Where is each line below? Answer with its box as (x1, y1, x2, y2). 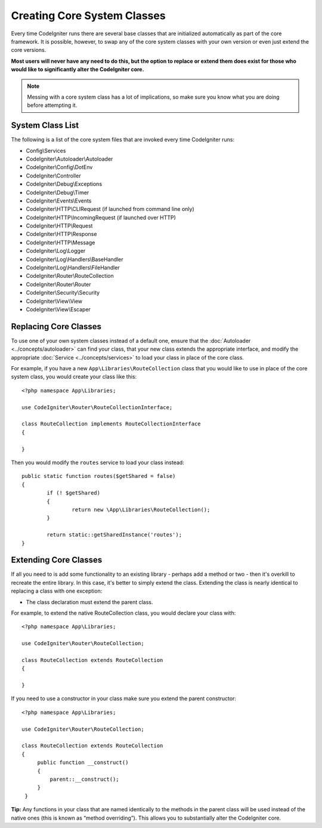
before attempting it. (27, 102, 78, 109)
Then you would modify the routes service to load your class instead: (11, 459, 184, 466)
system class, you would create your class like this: (11, 373, 137, 381)
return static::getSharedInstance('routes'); (47, 532, 182, 538)
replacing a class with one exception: (11, 587, 103, 594)
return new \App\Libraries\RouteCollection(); (72, 506, 210, 513)
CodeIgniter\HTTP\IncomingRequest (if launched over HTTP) (26, 214, 176, 221)
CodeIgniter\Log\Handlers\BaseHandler (26, 256, 123, 263)
